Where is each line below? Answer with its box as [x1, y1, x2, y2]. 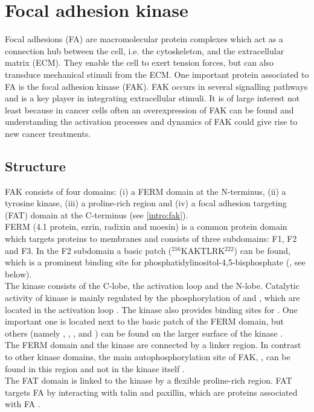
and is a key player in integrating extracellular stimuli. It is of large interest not [5, 92, 300, 104]
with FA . [5, 398, 40, 410]
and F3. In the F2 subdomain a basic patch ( [5, 244, 172, 256]
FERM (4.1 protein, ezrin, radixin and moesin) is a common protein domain [5, 220, 287, 233]
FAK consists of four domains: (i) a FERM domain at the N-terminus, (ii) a [5, 185, 286, 197]
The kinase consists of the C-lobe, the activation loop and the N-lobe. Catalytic [5, 279, 300, 292]
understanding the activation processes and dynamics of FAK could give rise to [5, 115, 298, 128]
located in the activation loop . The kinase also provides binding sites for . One [5, 303, 298, 315]
